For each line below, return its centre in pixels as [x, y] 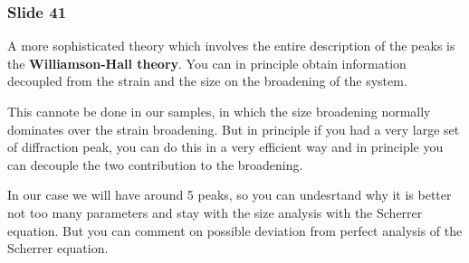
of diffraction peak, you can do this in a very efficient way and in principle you [225, 147]
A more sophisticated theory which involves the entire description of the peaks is [231, 46]
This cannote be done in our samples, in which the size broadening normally [219, 111]
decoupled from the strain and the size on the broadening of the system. [207, 81]
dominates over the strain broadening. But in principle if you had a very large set [234, 129]
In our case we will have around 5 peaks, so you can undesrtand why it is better [230, 195]
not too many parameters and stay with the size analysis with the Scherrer [215, 212]
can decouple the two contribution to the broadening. [155, 164]
